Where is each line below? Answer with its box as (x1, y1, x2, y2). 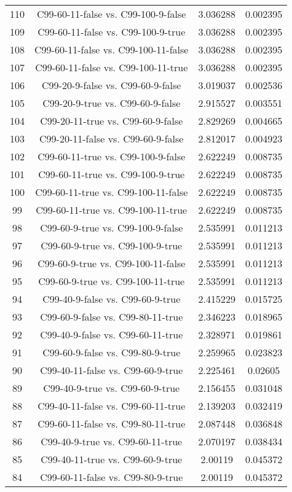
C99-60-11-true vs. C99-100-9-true (38, 167, 185, 181)
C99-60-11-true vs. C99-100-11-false (35, 185, 188, 199)
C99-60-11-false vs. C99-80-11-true (37, 416, 186, 431)
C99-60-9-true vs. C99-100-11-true (38, 274, 185, 288)
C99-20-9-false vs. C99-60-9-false (42, 78, 181, 92)
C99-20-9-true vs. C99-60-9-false (42, 96, 181, 110)
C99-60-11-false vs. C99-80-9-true (40, 470, 183, 484)
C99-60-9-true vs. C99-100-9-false (40, 221, 183, 235)
